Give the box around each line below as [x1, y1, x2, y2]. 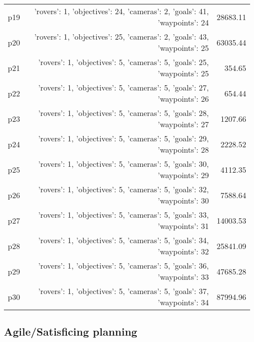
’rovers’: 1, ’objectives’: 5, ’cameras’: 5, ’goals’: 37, [38, 285, 209, 296]
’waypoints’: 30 [158, 195, 209, 206]
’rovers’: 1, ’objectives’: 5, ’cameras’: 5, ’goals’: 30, [38, 158, 209, 169]
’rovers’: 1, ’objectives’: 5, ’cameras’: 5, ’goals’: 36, [38, 260, 209, 271]
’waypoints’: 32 [158, 246, 209, 257]
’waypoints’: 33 [158, 271, 209, 282]
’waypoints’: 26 [158, 93, 209, 104]
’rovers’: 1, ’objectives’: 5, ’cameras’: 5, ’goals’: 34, [38, 234, 209, 246]
